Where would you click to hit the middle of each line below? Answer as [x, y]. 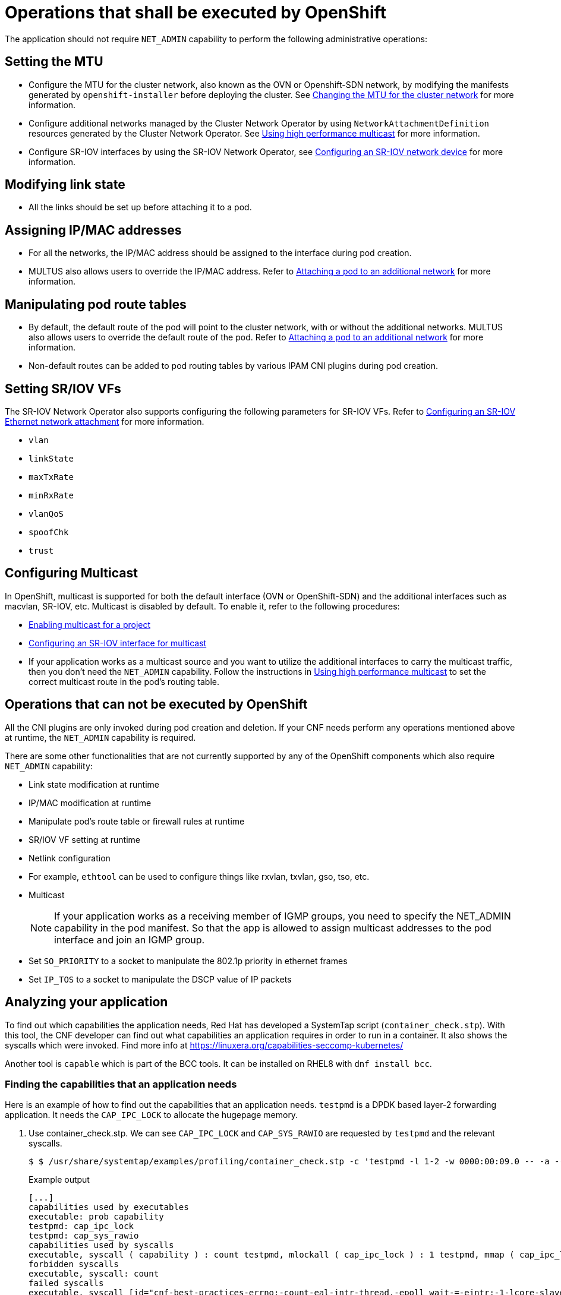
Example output [59, 1180]
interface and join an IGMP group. [130, 939]
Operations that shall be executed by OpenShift [196, 12]
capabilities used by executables [109, 1207]
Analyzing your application [86, 1002]
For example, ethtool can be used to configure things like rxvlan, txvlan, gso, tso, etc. [199, 876]
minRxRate [51, 495]
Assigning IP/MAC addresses [93, 230]
